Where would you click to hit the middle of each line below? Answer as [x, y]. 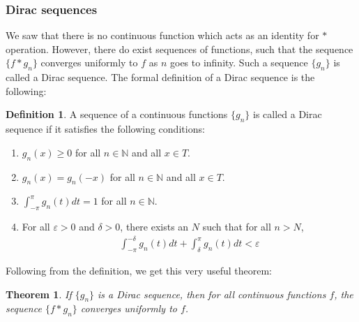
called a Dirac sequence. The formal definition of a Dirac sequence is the [160, 77]
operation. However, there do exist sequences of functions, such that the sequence [179, 49]
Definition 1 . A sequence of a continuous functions [117, 114]
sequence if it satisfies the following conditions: [105, 129]
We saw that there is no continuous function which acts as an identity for [162, 35]
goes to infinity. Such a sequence [239, 63]
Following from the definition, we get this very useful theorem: [139, 271]
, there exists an [154, 227]
